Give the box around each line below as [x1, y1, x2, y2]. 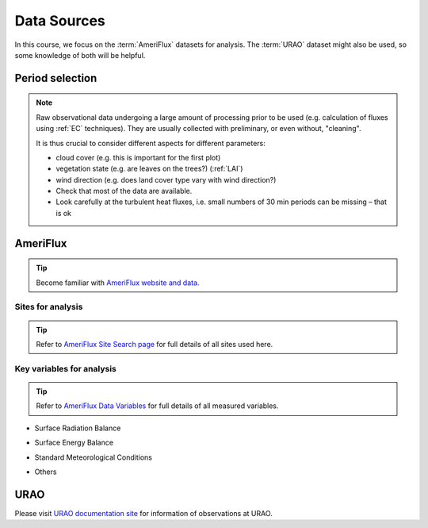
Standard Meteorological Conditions [34, 453, 152, 462]
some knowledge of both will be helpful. [14, 50, 146, 60]
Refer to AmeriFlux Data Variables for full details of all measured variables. [36, 401, 279, 410]
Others [34, 467, 57, 476]
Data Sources [14, 12, 106, 29]
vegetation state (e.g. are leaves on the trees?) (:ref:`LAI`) [55, 164, 243, 174]
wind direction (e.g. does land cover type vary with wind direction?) [55, 175, 277, 184]
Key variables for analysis [14, 363, 117, 374]
